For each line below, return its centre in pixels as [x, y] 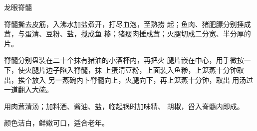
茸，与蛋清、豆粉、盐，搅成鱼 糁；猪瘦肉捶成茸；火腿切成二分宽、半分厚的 [128, 34]
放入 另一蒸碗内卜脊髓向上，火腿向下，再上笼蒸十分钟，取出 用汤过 [142, 79]
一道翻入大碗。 [28, 89]
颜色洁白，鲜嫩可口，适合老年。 [56, 123]
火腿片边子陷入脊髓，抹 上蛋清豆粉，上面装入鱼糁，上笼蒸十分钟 [131, 69]
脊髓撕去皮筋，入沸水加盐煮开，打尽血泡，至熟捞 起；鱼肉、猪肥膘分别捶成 [128, 24]
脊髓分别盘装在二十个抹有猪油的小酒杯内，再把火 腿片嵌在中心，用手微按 [124, 60]
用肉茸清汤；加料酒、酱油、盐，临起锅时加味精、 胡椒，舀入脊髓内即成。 [124, 106]
